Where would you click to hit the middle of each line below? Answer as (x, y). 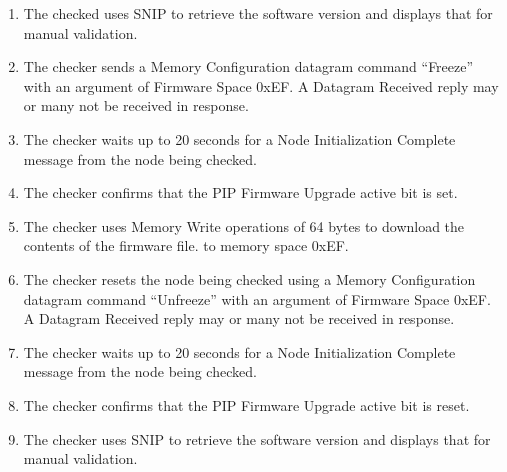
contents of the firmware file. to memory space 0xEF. (186, 245)
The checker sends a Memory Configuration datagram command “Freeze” (248, 66)
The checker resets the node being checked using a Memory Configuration (249, 278)
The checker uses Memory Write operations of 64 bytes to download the (244, 225)
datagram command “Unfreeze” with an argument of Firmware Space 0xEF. (257, 298)
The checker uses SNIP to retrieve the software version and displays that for (257, 438)
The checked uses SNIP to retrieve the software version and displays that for (258, 13)
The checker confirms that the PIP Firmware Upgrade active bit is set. (240, 192)
